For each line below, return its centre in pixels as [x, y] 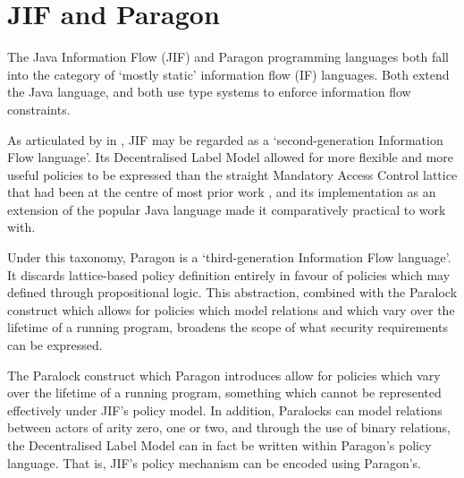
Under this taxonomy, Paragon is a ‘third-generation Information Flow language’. [229, 257]
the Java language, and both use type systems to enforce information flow [209, 92]
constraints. [39, 109]
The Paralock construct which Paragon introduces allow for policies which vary [224, 375]
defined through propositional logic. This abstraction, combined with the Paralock [232, 292]
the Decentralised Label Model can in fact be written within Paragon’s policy [219, 445]
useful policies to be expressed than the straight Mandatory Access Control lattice [232, 174]
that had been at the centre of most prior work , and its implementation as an [222, 192]
